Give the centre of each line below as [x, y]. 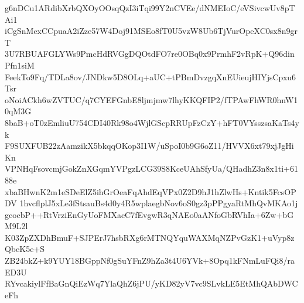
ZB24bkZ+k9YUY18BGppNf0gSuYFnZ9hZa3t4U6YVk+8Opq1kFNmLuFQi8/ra [150, 261]
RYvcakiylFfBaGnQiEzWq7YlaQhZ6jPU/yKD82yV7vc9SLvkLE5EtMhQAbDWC [151, 283]
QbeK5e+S [25, 249]
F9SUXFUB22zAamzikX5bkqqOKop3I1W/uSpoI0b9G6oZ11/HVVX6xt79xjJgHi [149, 146]
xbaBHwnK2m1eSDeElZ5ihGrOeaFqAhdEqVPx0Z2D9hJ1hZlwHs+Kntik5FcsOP [151, 191]
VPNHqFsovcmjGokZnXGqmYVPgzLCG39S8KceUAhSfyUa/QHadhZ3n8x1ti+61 [151, 168]
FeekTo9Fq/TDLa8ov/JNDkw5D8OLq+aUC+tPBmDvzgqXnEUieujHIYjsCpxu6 [151, 76]
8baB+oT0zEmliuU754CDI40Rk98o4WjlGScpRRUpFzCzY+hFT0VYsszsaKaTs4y [152, 122]
